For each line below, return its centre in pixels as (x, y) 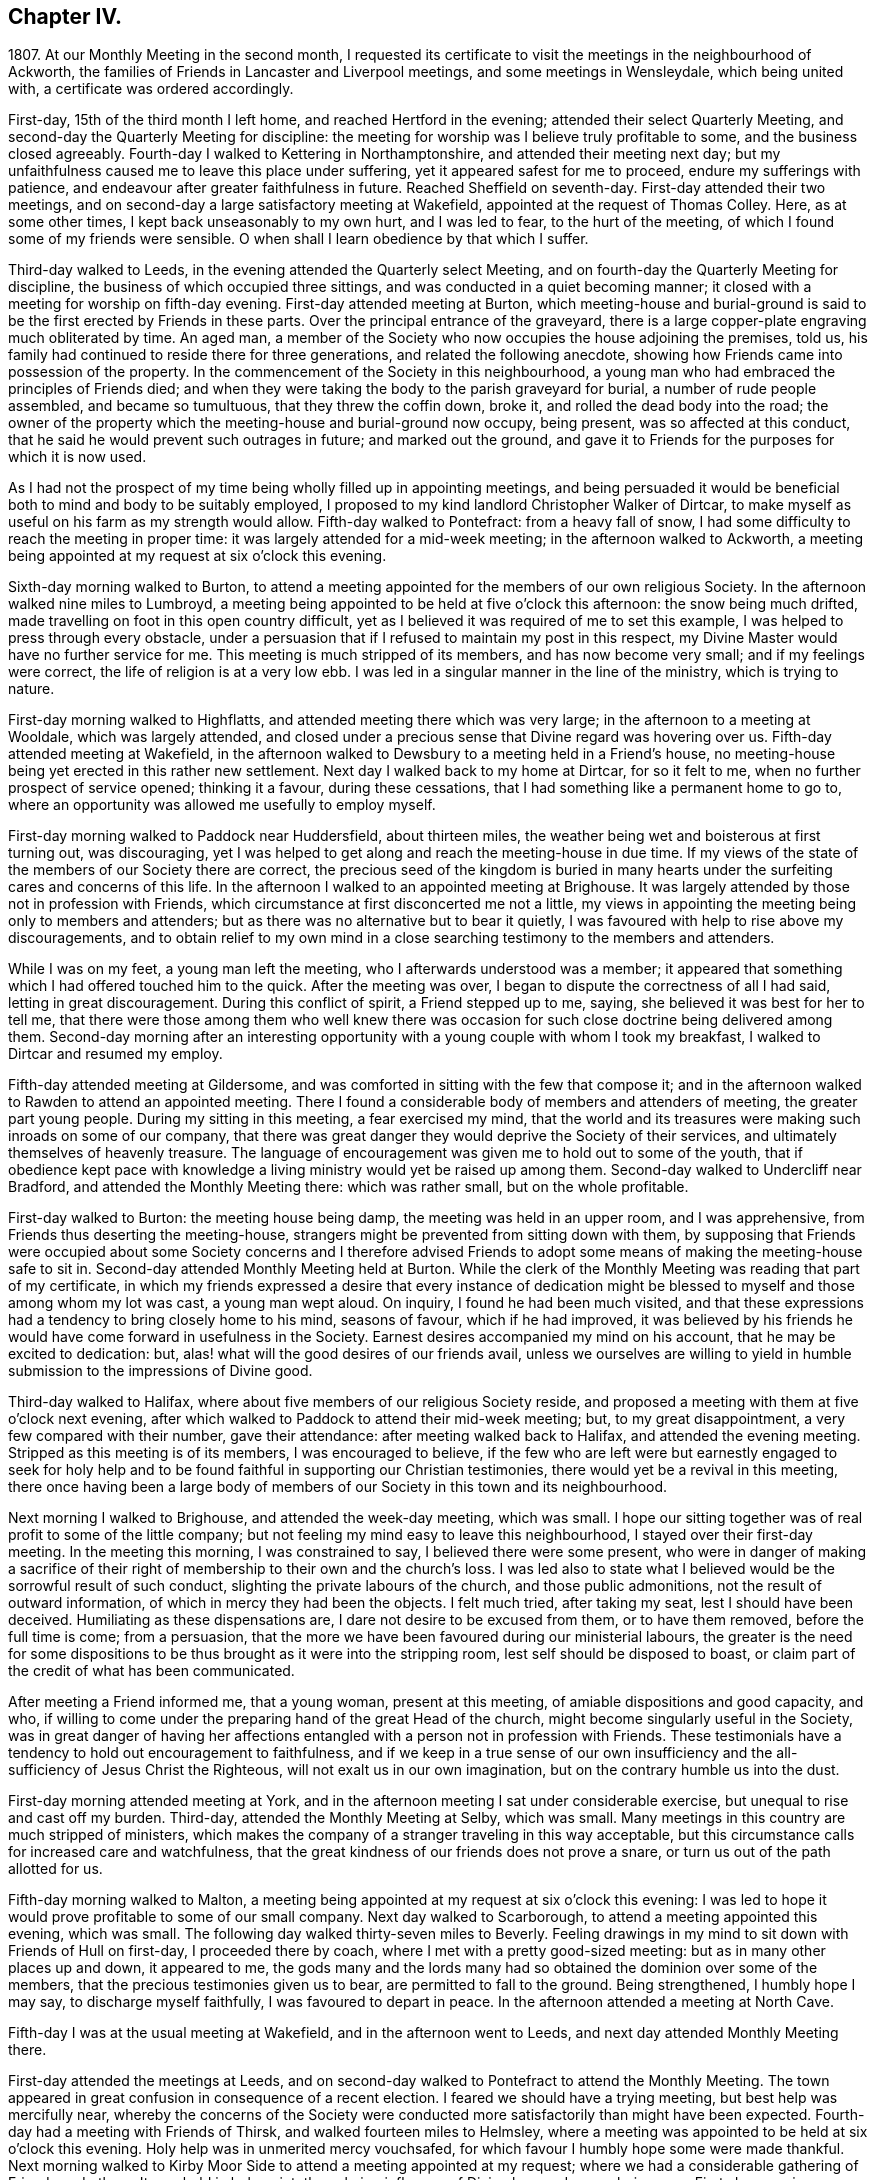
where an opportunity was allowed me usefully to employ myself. (222, 805)
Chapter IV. (65, 16)
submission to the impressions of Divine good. (160, 1371)
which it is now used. (77, 457)
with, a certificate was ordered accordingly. (151, 89)
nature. (31, 689)
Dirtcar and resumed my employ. (115, 1054)
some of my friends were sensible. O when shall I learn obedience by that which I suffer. (298, 239)
